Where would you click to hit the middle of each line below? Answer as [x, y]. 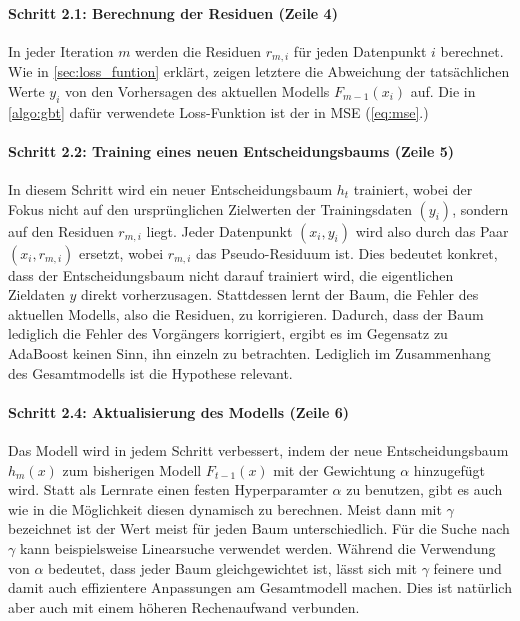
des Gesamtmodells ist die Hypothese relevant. [150, 372]
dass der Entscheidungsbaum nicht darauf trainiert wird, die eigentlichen [231, 274]
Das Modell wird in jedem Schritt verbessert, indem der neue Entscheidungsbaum [258, 449]
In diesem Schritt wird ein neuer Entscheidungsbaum [170, 189]
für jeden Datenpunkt [360, 50]
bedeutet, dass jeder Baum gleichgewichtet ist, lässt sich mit [232, 567]
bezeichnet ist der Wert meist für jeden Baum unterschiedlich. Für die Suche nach [259, 528]
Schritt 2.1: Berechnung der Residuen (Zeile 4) [173, 12]
